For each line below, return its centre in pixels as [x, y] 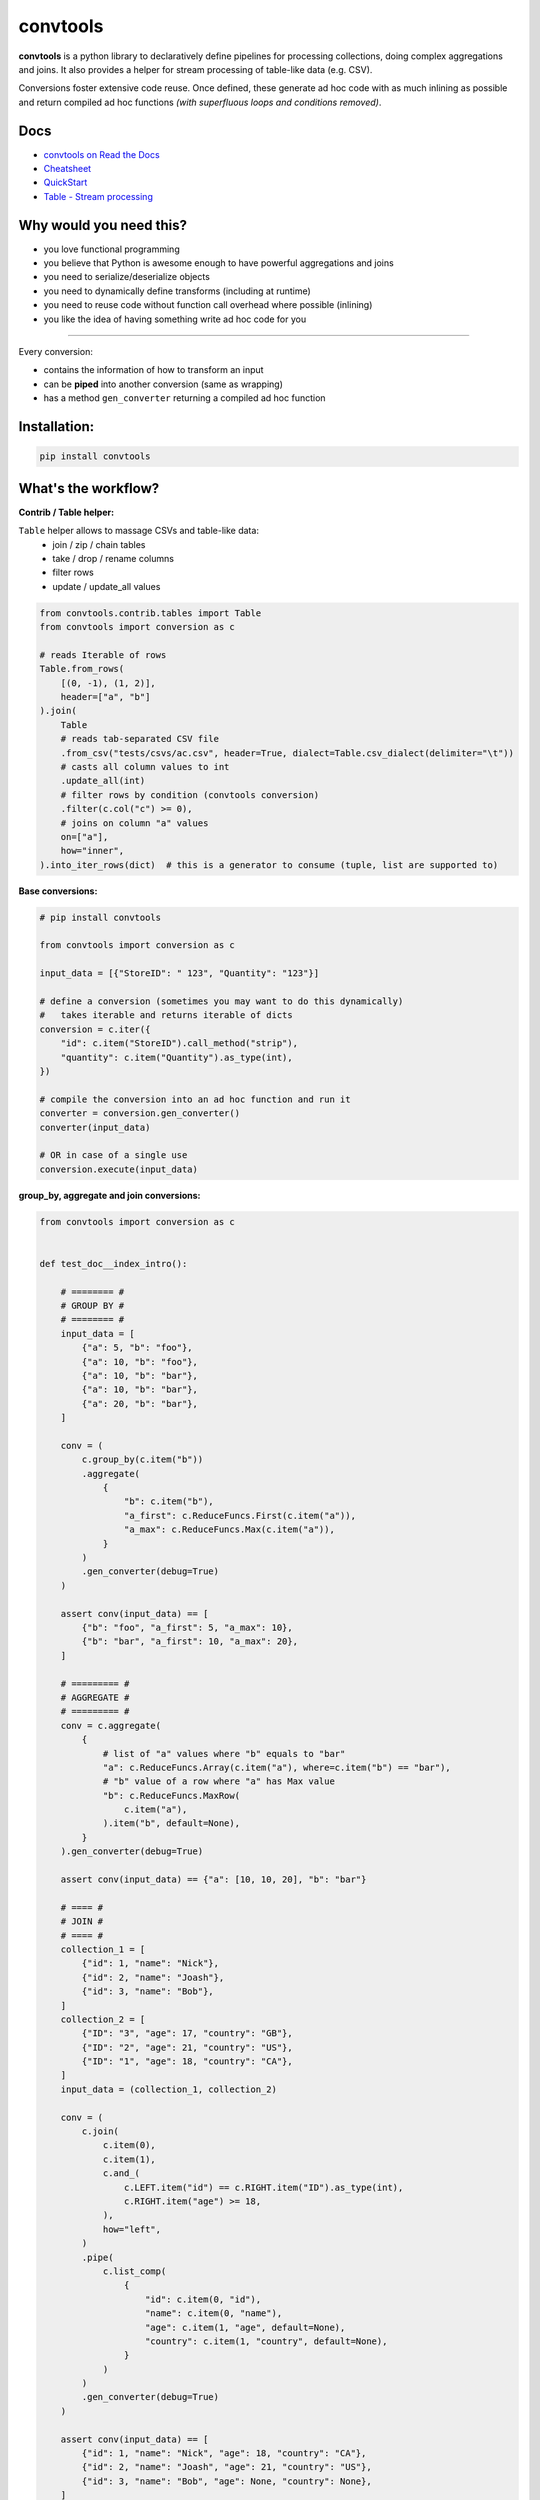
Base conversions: [58, 891]
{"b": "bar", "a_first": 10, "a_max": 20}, [190, 1641]
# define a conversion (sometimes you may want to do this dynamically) [221, 1001]
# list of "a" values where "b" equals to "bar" [224, 1753]
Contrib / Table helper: [66, 512]
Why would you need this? [103, 225]
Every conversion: [56, 352]
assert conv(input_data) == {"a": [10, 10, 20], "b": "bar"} [213, 1879]
